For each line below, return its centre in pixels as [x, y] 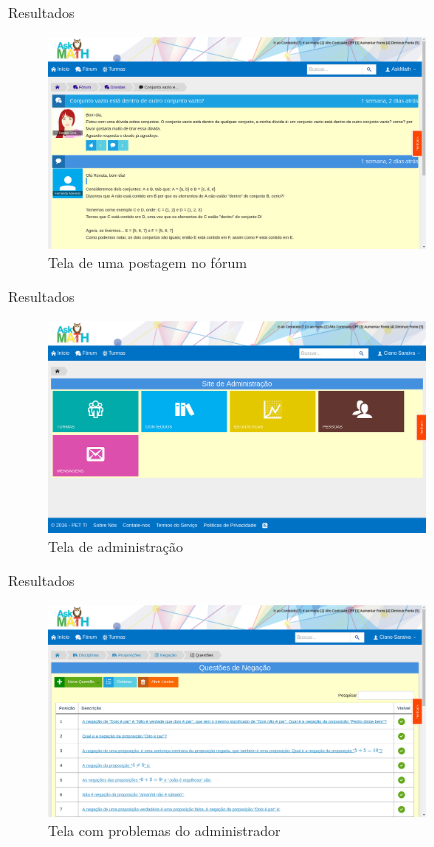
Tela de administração [116, 546]
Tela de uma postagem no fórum [147, 262]
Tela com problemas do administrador [164, 830]
